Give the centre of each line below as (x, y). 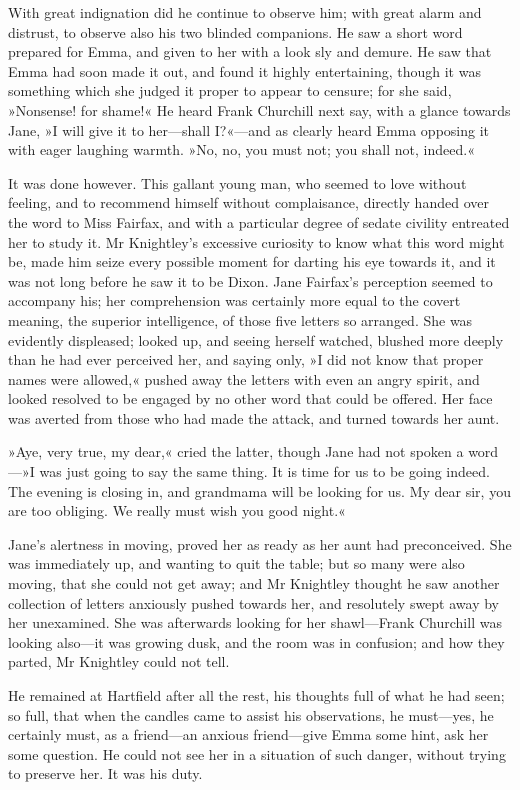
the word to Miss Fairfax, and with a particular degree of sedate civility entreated (259, 221)
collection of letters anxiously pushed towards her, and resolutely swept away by (253, 602)
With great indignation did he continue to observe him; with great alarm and (245, 12)
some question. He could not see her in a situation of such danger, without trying (257, 753)
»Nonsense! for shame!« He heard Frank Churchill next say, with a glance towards (259, 109)
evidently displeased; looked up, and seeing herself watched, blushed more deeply (256, 339)
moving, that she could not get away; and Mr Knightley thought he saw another (254, 583)
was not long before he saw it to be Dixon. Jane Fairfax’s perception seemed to (250, 280)
